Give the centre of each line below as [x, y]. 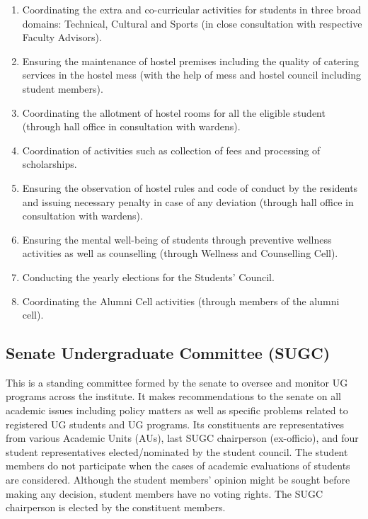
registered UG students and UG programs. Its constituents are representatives [175, 424]
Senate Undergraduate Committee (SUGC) [168, 353]
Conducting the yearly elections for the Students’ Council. [148, 276]
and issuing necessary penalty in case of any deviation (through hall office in [188, 201]
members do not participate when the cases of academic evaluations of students [178, 466]
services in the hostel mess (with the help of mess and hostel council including [191, 75]
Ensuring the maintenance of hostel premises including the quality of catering [190, 61]
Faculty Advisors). [62, 37]
